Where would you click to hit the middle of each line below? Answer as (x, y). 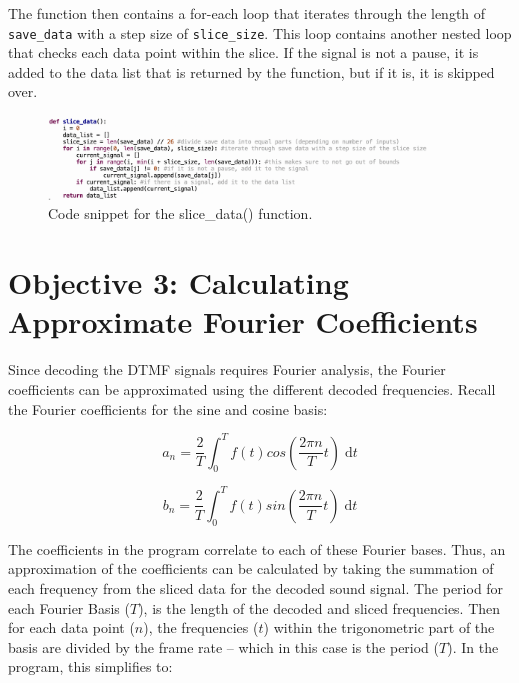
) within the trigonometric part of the (379, 627)
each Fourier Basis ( (69, 607)
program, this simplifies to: (90, 666)
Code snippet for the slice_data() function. (180, 213)
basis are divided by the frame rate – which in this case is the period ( (224, 646)
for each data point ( (71, 627)
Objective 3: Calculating (178, 282)
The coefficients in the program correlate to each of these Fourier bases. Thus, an (257, 548)
